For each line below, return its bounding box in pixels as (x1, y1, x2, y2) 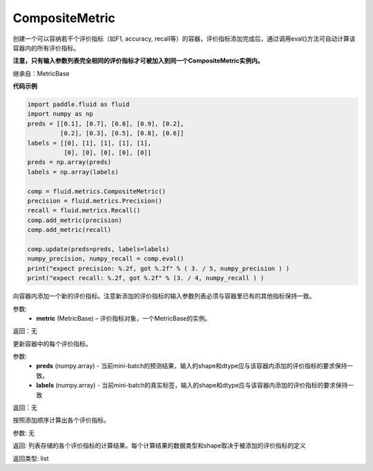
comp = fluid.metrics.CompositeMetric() (27, 187, 166, 195)
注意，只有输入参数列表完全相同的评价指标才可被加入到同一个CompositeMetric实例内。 (12, 57, 264, 65)
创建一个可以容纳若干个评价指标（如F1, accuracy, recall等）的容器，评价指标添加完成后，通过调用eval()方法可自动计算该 (12, 34, 356, 43)
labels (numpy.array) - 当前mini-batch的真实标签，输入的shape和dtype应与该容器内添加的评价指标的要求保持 (36, 381, 348, 390)
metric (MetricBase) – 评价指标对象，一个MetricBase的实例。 (36, 314, 211, 322)
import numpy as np (27, 110, 93, 118)
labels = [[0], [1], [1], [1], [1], (27, 139, 152, 147)
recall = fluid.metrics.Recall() (27, 207, 141, 214)
